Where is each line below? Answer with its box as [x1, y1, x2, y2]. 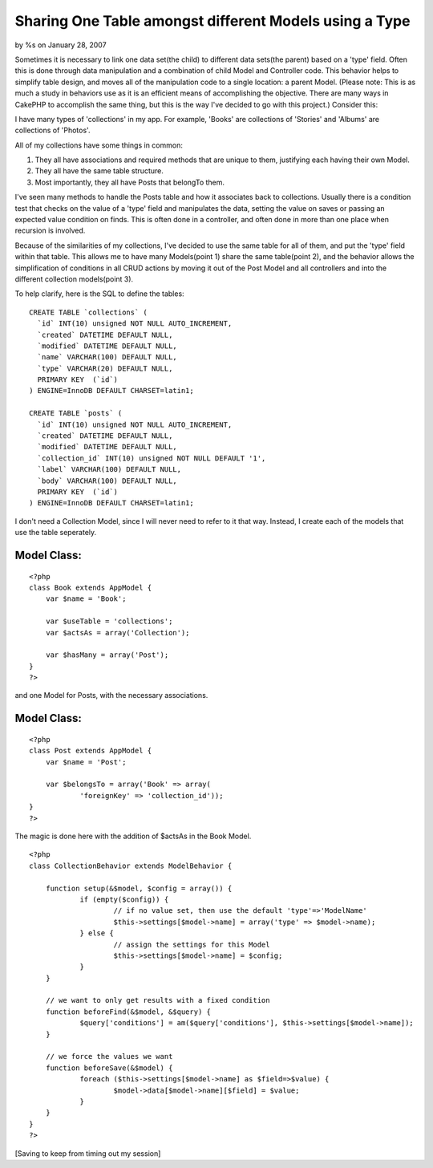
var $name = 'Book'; [45, 594, 127, 603]
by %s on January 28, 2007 [14, 40, 107, 50]
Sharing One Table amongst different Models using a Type [14, 12, 411, 30]
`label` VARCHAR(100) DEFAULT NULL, [37, 465, 182, 474]
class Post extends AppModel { [29, 746, 152, 756]
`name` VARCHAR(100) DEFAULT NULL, [37, 353, 178, 362]
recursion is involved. [14, 225, 86, 236]
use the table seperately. [14, 528, 97, 537]
